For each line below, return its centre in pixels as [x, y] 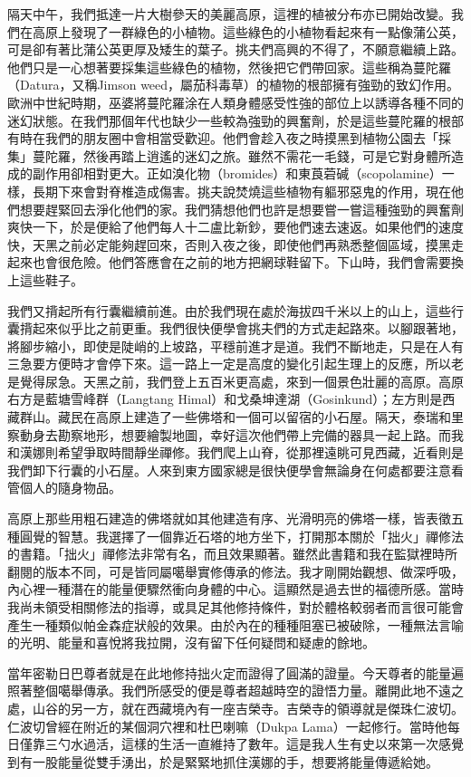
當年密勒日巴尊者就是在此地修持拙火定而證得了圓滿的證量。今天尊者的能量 [229, 672]
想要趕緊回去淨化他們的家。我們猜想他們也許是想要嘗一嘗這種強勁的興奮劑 [241, 209]
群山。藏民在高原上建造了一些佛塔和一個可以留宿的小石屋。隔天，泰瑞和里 [241, 417]
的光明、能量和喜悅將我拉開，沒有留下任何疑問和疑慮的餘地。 [191, 643]
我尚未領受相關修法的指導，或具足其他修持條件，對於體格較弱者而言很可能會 [235, 607]
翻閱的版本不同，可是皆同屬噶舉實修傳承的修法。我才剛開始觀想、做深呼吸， [235, 571]
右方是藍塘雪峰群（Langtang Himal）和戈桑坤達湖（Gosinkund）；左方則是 [225, 399]
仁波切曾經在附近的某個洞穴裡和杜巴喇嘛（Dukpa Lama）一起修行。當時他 [227, 726]
